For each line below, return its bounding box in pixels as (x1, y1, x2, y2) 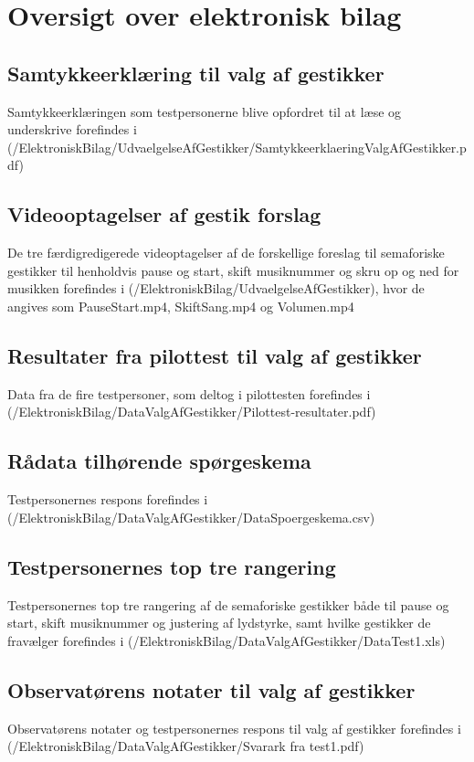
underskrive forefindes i (7, 120, 137, 139)
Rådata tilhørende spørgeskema (7, 447, 311, 475)
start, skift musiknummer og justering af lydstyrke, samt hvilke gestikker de (7, 613, 431, 632)
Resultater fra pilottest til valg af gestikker (7, 341, 422, 369)
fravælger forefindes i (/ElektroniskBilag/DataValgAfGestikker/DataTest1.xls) (7, 630, 446, 650)
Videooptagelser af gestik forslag (7, 200, 321, 228)
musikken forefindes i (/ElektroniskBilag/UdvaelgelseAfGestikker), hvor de (7, 279, 425, 298)
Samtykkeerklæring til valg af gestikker (7, 58, 384, 87)
